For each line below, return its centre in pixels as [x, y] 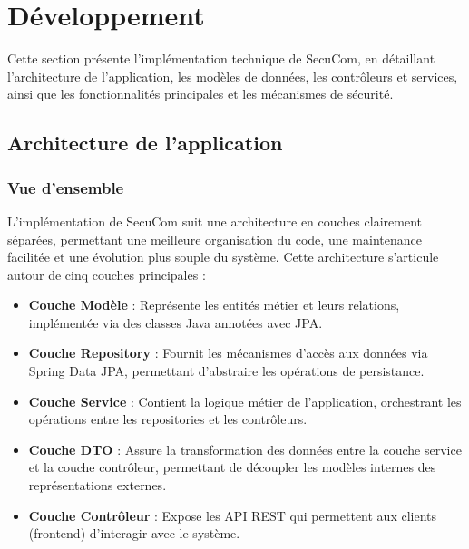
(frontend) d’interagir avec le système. [134, 533]
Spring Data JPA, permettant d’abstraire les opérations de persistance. [226, 371]
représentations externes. [98, 485]
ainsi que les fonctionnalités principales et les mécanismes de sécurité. [200, 94]
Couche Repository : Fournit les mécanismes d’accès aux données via [228, 353]
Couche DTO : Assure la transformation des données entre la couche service [245, 449]
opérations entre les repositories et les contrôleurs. [168, 419]
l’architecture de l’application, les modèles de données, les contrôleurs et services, [233, 76]
